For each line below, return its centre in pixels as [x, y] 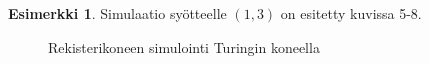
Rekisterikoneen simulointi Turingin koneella [184, 46]
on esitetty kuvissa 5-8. [351, 13]
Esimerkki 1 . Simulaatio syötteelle [117, 13]
